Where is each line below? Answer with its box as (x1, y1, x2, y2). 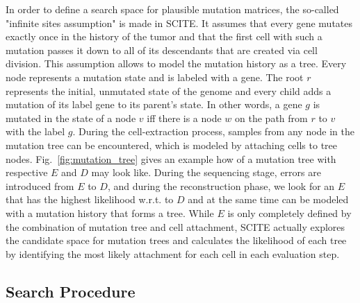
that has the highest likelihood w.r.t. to (6, 192, 174, 207)
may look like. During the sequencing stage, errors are (91, 165, 321, 180)
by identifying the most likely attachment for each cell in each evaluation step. (6, 246, 340, 261)
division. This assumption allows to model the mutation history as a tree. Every (6, 56, 347, 71)
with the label (6, 124, 65, 139)
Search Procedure (6, 280, 136, 302)
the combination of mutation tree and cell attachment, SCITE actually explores (6, 219, 345, 234)
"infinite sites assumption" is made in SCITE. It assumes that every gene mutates (6, 15, 353, 30)
